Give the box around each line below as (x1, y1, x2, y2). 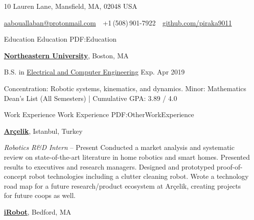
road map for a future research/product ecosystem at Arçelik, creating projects (4, 180, 241, 191)
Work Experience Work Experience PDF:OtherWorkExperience (4, 109, 194, 120)
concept (4, 171, 27, 181)
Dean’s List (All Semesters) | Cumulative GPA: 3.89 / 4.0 (4, 93, 177, 103)
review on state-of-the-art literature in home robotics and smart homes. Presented (4, 151, 250, 162)
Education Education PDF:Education (4, 34, 116, 44)
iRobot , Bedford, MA (4, 206, 71, 217)
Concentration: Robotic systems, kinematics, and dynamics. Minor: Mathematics (4, 83, 247, 93)
